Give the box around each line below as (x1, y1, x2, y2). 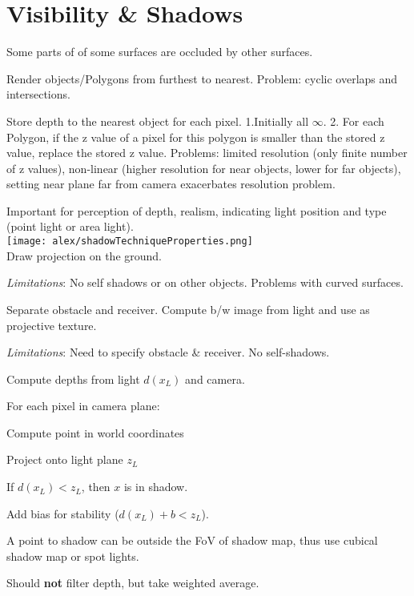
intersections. (6, 86, 70, 103)
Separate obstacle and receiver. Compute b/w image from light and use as (6, 300, 370, 317)
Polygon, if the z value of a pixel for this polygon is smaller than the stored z (6, 128, 385, 145)
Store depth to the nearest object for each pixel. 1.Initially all (6, 112, 309, 129)
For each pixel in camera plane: (6, 397, 160, 414)
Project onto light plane (6, 451, 123, 468)
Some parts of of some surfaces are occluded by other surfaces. (6, 43, 313, 60)
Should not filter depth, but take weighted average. (6, 574, 259, 591)
